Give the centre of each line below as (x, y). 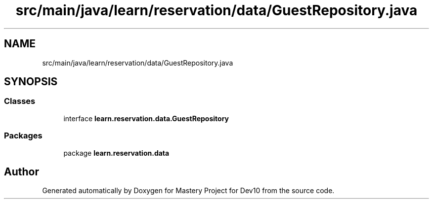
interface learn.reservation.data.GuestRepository (146, 118)
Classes (20, 101)
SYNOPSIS (31, 82)
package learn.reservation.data (116, 153)
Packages (23, 136)
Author (22, 171)
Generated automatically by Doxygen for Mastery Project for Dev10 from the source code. (188, 191)
